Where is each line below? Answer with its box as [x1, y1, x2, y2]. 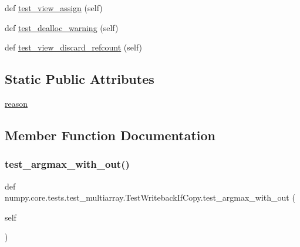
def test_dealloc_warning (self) [5, 21, 119, 33]
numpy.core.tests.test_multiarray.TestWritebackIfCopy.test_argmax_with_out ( [5, 191, 295, 204]
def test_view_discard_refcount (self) [5, 41, 143, 53]
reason [5, 97, 28, 109]
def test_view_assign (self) [5, 2, 103, 13]
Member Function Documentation [5, 126, 216, 144]
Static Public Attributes [5, 70, 154, 88]
